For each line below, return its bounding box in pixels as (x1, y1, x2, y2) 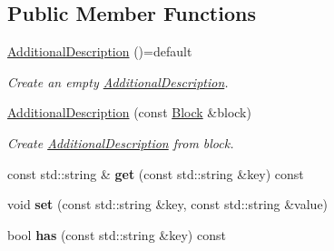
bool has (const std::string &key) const (7, 225, 226, 244)
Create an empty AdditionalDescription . (7, 72, 229, 91)
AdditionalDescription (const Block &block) (7, 103, 251, 122)
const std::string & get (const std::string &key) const (7, 164, 304, 183)
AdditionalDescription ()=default (7, 42, 192, 61)
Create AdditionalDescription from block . (7, 133, 234, 152)
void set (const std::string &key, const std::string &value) (7, 195, 329, 214)
